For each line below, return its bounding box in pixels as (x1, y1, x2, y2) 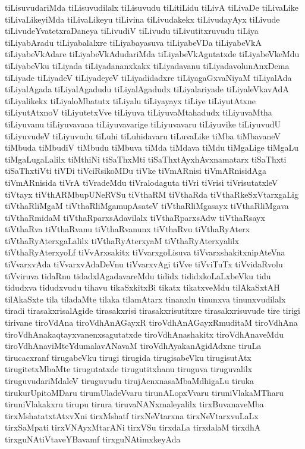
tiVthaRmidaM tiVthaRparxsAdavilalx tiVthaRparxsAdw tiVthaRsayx (5, 211, 265, 223)
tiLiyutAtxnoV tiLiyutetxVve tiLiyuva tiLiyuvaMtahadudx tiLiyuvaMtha (5, 106, 272, 119)
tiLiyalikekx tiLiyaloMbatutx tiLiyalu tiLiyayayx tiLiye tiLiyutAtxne (5, 94, 256, 107)
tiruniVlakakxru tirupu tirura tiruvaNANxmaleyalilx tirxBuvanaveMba (5, 398, 264, 410)
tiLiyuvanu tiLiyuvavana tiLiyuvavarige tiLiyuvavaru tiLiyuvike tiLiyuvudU (5, 117, 281, 130)
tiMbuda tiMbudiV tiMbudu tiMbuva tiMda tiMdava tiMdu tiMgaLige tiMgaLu (5, 141, 299, 154)
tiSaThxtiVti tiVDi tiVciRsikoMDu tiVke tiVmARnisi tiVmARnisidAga (5, 164, 266, 177)
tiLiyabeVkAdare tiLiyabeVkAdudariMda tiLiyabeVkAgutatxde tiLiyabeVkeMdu (5, 48, 300, 60)
